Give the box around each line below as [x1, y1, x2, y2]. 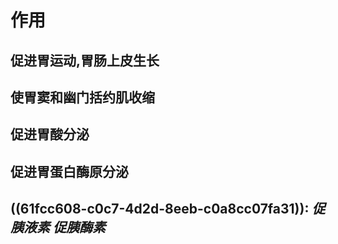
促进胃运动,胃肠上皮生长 [10, 52, 160, 69]
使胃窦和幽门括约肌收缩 [10, 89, 155, 106]
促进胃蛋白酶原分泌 [10, 163, 129, 180]
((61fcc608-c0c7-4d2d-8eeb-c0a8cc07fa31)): [10, 201, 310, 218]
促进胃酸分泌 [10, 126, 90, 143]
